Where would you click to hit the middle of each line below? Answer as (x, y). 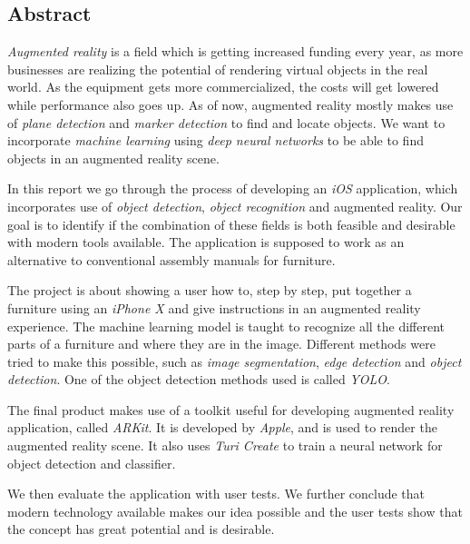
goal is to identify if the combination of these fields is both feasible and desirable (231, 224)
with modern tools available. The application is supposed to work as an (206, 242)
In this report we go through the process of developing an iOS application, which (233, 188)
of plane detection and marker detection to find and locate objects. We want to (226, 122)
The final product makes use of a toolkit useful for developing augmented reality (231, 409)
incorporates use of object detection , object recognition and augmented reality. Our (235, 206)
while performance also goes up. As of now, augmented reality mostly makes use (230, 104)
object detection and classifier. (92, 463)
